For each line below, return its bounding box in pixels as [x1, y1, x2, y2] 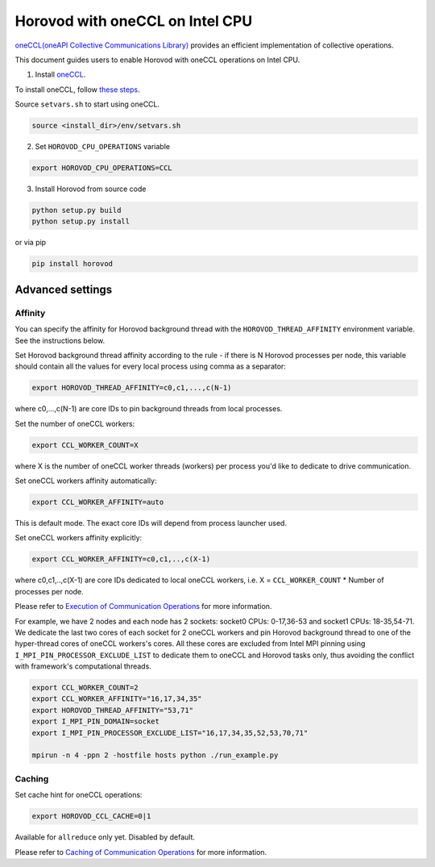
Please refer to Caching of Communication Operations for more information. [14, 847, 267, 857]
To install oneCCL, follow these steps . [14, 85, 140, 94]
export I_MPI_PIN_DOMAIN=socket [31, 717, 160, 726]
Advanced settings [14, 282, 113, 296]
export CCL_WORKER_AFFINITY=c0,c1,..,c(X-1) [31, 555, 211, 564]
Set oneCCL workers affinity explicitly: [14, 533, 143, 543]
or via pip [14, 238, 47, 248]
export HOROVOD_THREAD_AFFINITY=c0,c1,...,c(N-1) [31, 383, 232, 393]
